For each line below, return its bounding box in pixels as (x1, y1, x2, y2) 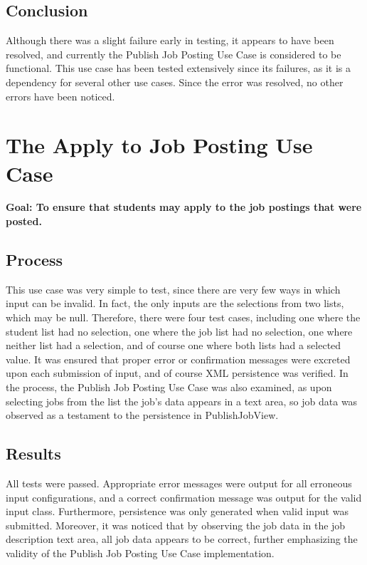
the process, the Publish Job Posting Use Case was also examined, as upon (6, 380, 332, 395)
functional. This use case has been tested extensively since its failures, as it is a (6, 61, 351, 76)
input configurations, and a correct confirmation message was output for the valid (6, 489, 362, 504)
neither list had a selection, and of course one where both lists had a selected (6, 338, 341, 353)
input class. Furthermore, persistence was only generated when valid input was (6, 504, 349, 519)
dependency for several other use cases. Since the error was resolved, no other (6, 74, 344, 89)
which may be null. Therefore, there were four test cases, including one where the (6, 310, 361, 325)
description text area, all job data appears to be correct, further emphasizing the (6, 532, 358, 546)
